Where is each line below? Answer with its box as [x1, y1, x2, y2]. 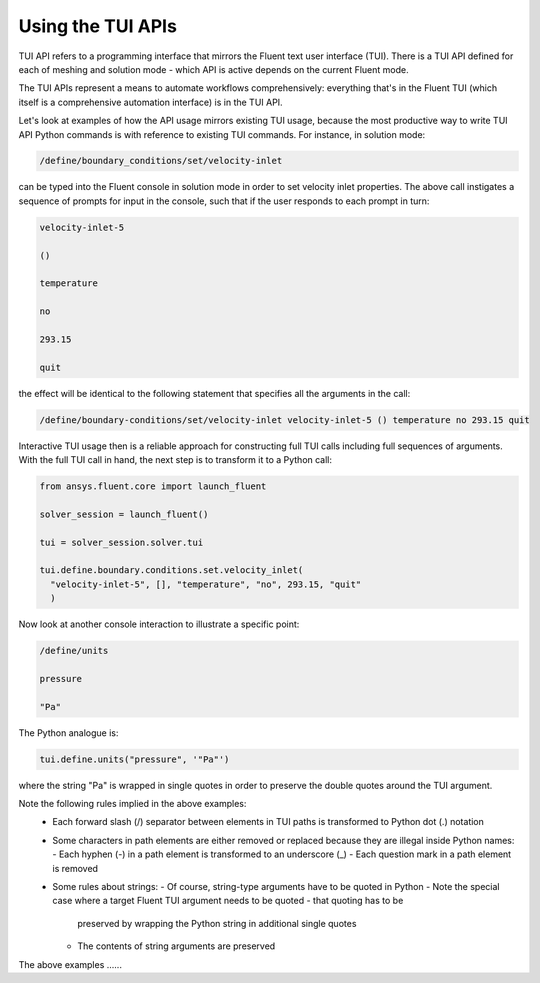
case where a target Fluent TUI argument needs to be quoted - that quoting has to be [52, 895, 404, 907]
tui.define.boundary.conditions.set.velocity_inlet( [39, 565, 304, 576]
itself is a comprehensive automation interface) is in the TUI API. [18, 96, 284, 108]
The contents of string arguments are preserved [77, 940, 276, 952]
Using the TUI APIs [18, 15, 177, 37]
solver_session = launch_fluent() [39, 508, 209, 520]
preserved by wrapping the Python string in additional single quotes [77, 917, 357, 929]
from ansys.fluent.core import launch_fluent [39, 481, 267, 492]
